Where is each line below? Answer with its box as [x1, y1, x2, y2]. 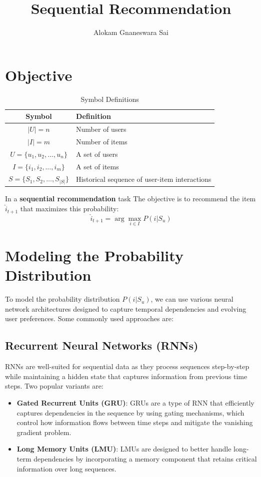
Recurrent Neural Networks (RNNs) [5, 338, 198, 353]
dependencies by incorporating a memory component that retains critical [33, 454, 257, 464]
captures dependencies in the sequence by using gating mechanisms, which [16, 407, 244, 418]
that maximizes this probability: [20, 203, 119, 214]
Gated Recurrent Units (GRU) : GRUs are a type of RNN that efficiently [16, 398, 254, 408]
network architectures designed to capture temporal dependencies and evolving [5, 303, 246, 314]
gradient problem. [16, 427, 71, 437]
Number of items [76, 136, 127, 146]
